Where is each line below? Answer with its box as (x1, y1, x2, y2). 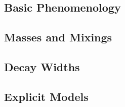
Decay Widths (4, 59, 80, 74)
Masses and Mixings (4, 29, 112, 45)
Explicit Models (4, 88, 89, 104)
